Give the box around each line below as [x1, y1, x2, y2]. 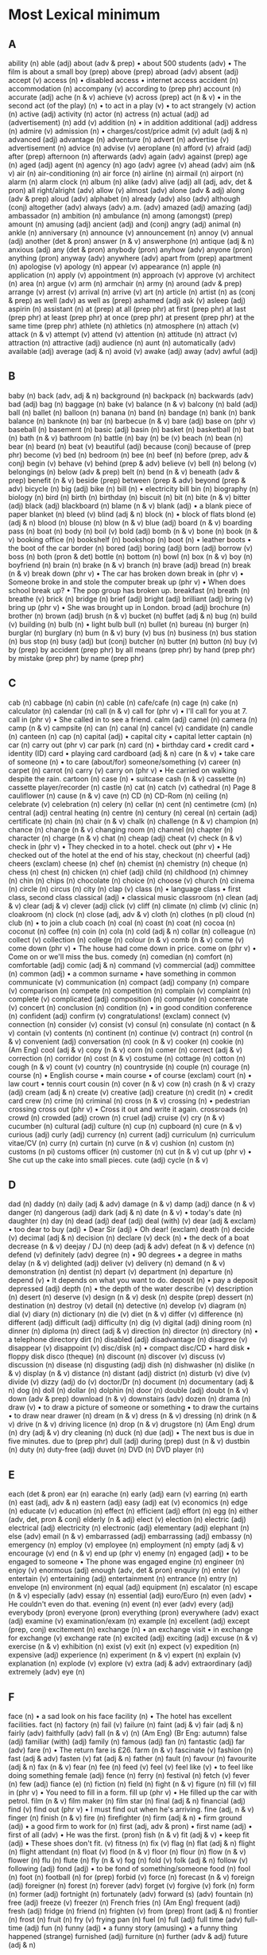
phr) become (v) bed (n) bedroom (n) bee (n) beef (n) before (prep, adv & [8, 450, 249, 459]
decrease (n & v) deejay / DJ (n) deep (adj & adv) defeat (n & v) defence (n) [8, 1241, 256, 1251]
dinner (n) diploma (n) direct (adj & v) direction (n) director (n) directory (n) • [8, 1326, 258, 1336]
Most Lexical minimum [8, 6, 161, 24]
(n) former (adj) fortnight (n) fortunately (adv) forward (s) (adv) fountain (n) [8, 1890, 254, 1899]
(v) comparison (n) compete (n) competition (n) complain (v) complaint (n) [8, 985, 252, 995]
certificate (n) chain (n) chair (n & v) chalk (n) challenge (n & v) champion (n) [8, 816, 259, 826]
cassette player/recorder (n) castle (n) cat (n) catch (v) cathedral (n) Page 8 [8, 782, 257, 792]
